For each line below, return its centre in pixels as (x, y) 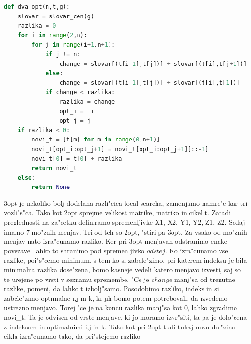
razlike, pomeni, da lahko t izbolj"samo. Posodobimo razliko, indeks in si (111, 289)
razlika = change (87, 102)
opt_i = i (77, 111)
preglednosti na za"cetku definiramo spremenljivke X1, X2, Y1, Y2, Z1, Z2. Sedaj (125, 222)
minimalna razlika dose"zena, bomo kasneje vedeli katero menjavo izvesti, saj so (123, 270)
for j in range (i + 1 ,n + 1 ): (73, 45)
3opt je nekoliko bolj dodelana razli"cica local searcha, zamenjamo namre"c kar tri (126, 203)
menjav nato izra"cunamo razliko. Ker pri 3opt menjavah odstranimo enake (116, 241)
